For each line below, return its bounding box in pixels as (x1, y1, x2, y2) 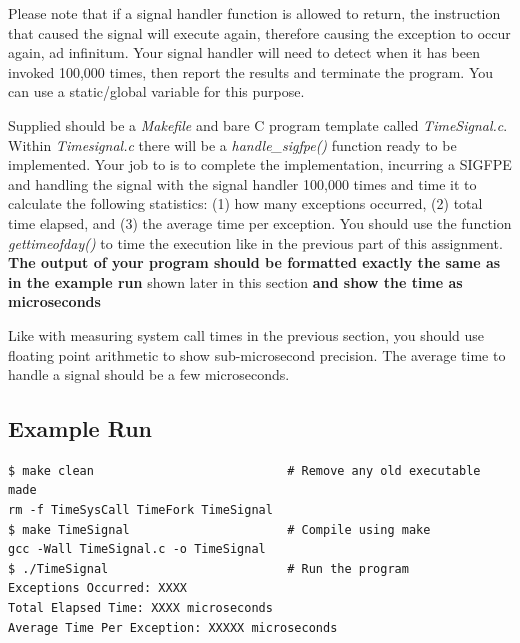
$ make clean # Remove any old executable (8, 463, 481, 478)
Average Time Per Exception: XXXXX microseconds (8, 620, 338, 635)
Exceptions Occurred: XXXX (8, 581, 187, 596)
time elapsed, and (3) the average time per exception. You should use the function (8, 212, 512, 233)
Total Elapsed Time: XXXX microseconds (8, 601, 273, 616)
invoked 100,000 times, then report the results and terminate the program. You (8, 61, 494, 82)
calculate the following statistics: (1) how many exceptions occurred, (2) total (8, 193, 483, 214)
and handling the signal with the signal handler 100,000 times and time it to (8, 173, 477, 194)
